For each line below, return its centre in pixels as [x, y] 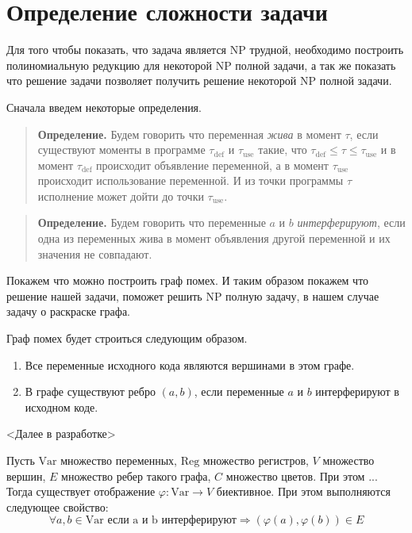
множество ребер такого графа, [136, 475]
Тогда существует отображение [81, 491]
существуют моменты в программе [121, 150]
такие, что [283, 150]
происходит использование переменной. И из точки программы [191, 180]
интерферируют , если [351, 222]
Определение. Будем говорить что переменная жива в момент [189, 134]
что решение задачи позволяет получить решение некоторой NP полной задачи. [199, 81]
